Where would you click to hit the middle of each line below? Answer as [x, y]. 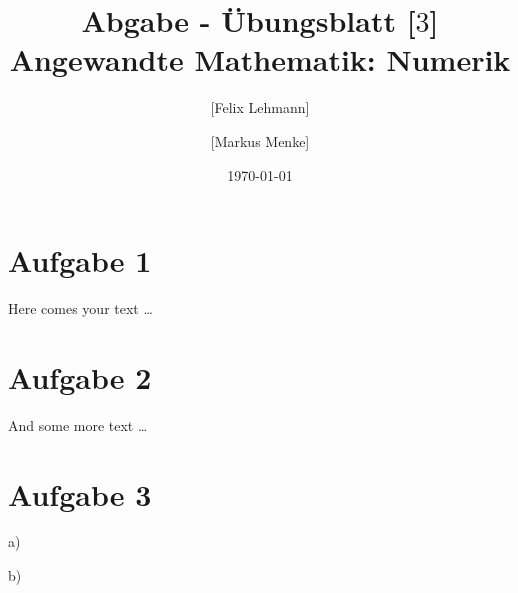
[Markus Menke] [260, 140]
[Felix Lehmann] [260, 107]
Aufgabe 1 [80, 260]
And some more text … [78, 424]
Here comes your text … [80, 308]
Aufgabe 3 [80, 493]
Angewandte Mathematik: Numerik [260, 59]
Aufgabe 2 [80, 376]
